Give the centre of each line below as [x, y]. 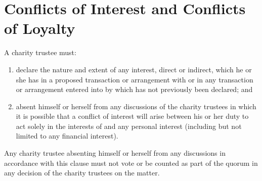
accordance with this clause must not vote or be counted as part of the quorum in [131, 163]
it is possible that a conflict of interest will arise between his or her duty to [132, 116]
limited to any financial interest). [67, 136]
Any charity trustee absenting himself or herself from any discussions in [115, 153]
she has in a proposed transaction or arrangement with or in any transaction [135, 79]
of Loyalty [40, 28]
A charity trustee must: [40, 52]
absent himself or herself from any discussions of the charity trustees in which [136, 106]
